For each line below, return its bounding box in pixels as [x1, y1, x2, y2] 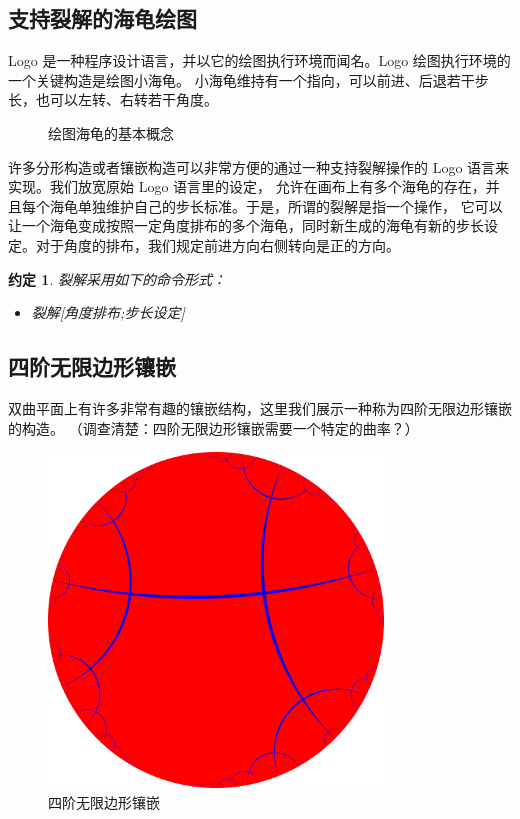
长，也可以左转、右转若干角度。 [8, 89, 218, 110]
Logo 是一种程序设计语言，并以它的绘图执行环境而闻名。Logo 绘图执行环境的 [8, 50, 511, 71]
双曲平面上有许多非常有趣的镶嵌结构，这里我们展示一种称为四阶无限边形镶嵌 [8, 397, 512, 418]
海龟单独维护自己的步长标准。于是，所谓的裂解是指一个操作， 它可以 [49, 195, 503, 216]
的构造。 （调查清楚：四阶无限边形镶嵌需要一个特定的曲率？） [8, 417, 419, 438]
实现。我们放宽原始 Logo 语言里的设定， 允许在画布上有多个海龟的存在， [8, 176, 486, 197]
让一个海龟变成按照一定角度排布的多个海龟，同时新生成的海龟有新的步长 [8, 215, 484, 236]
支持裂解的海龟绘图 [8, 3, 197, 34]
